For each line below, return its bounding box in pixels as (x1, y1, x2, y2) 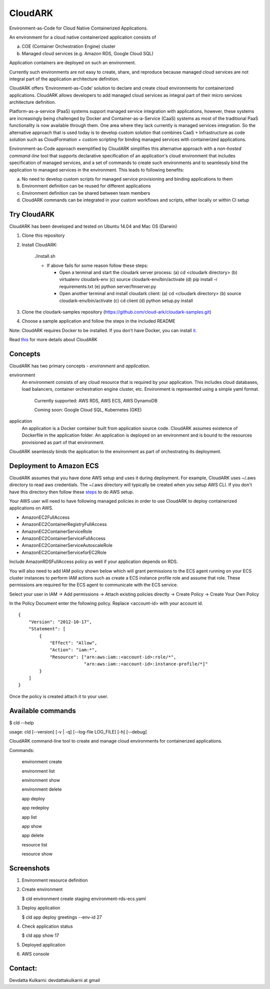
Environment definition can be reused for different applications (21, 183, 151, 189)
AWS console (21, 951, 49, 957)
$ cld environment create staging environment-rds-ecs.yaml (21, 896, 146, 902)
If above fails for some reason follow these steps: (46, 262, 148, 268)
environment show (21, 777, 60, 783)
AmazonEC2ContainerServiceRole (21, 528, 92, 534)
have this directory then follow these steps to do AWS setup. (9, 489, 134, 495)
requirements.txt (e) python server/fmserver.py (59, 284, 156, 290)
